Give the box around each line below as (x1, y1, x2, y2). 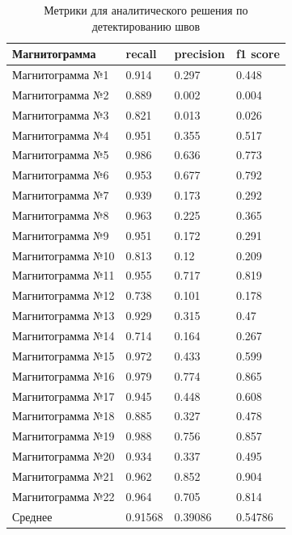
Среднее (12, 508, 53, 524)
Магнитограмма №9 (12, 226, 109, 243)
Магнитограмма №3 (12, 106, 109, 123)
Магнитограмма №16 (12, 367, 115, 384)
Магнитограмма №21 (12, 467, 115, 484)
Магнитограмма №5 (12, 146, 109, 163)
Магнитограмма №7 (12, 187, 109, 204)
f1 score (235, 45, 280, 62)
